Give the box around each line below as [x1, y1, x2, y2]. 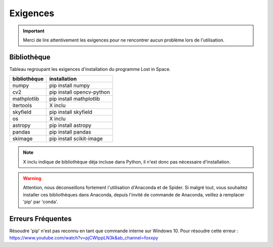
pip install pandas [49, 129, 92, 136]
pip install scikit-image [49, 135, 103, 142]
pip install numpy [49, 82, 90, 89]
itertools [12, 102, 32, 109]
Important [23, 28, 45, 34]
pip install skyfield [49, 109, 93, 116]
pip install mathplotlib [49, 95, 101, 102]
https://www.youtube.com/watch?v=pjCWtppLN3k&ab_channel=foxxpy [9, 235, 159, 241]
